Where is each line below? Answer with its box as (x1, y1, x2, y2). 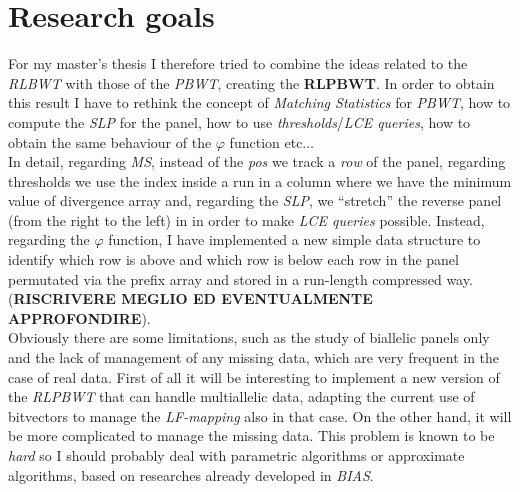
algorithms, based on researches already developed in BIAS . (8, 464, 374, 485)
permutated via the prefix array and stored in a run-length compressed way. (8, 268, 473, 289)
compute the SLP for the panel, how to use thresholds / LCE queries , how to (8, 111, 471, 132)
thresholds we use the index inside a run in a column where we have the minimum (8, 170, 512, 191)
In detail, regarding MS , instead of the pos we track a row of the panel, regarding (8, 151, 506, 172)
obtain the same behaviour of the (8, 131, 212, 152)
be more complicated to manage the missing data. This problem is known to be (8, 425, 495, 446)
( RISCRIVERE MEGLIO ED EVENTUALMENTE (8, 288, 373, 309)
